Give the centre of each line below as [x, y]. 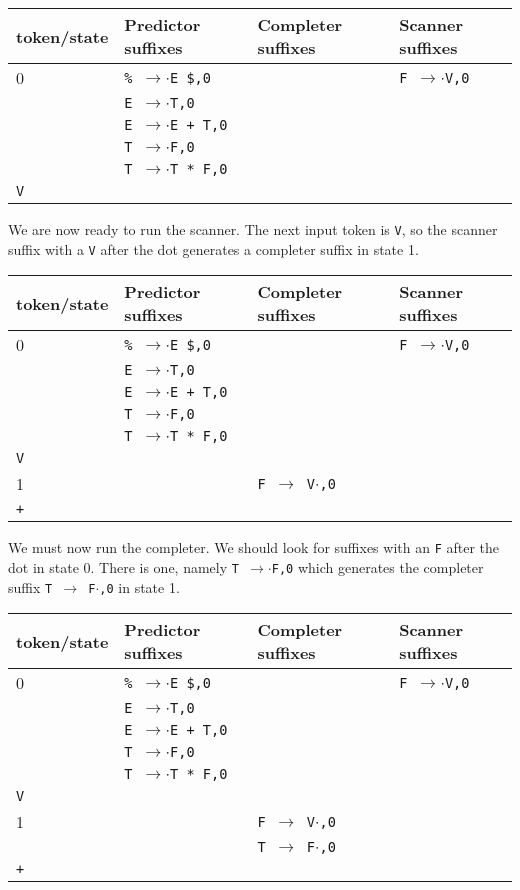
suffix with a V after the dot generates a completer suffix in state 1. [213, 248]
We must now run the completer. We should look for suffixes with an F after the [254, 547]
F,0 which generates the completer [377, 566]
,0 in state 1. [139, 586]
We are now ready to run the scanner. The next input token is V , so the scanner [253, 229]
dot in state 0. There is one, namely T [123, 566]
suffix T [30, 586]
